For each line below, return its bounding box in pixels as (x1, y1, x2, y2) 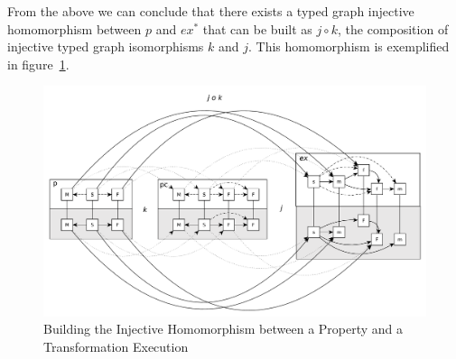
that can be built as (202, 19, 312, 38)
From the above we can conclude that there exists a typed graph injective (7, 2, 414, 20)
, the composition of (338, 19, 449, 38)
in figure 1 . (7, 54, 70, 73)
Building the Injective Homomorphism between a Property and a (43, 319, 404, 338)
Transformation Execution (43, 337, 189, 356)
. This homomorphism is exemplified (247, 37, 450, 56)
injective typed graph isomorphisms (7, 37, 204, 56)
